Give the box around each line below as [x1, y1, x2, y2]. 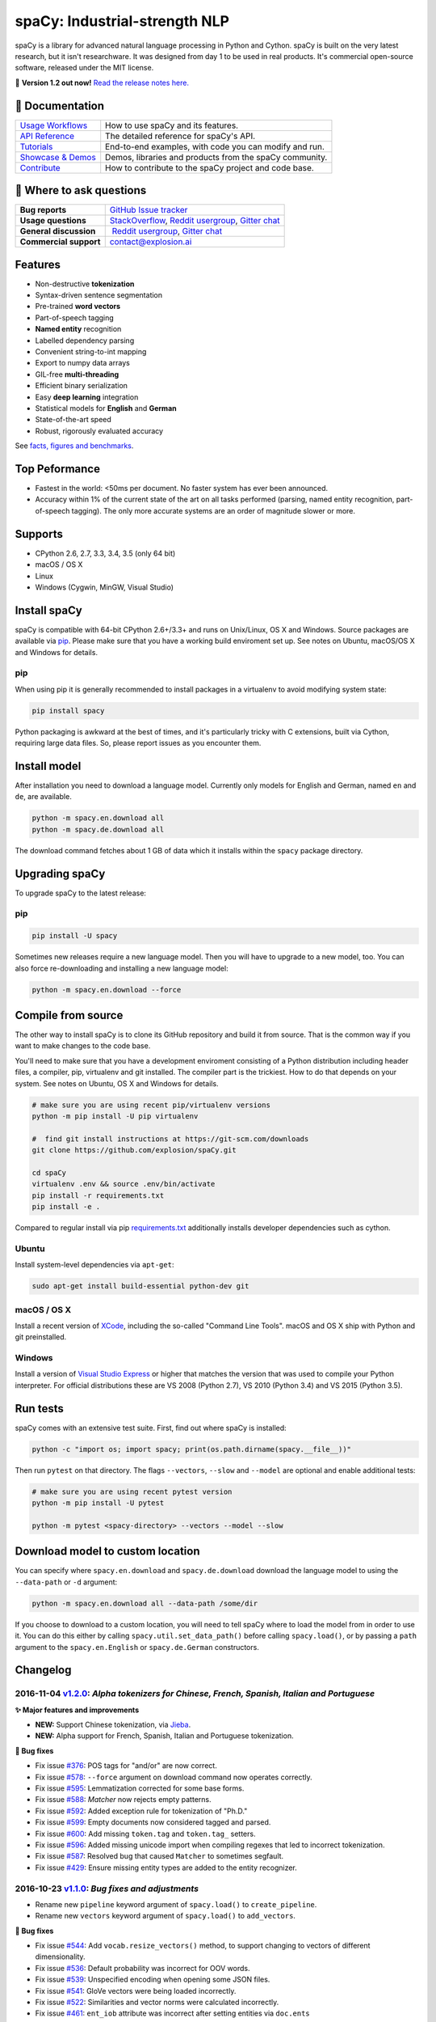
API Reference [19, 130, 74, 142]
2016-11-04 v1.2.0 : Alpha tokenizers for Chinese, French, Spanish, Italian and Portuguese [15, 1688, 375, 1699]
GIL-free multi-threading [35, 369, 119, 379]
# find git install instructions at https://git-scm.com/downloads [31, 1134, 309, 1144]
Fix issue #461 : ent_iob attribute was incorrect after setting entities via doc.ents [35, 2008, 310, 2018]
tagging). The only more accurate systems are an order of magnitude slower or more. [71, 505, 355, 515]
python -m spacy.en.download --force [31, 985, 182, 994]
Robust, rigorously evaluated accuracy [35, 425, 164, 436]
